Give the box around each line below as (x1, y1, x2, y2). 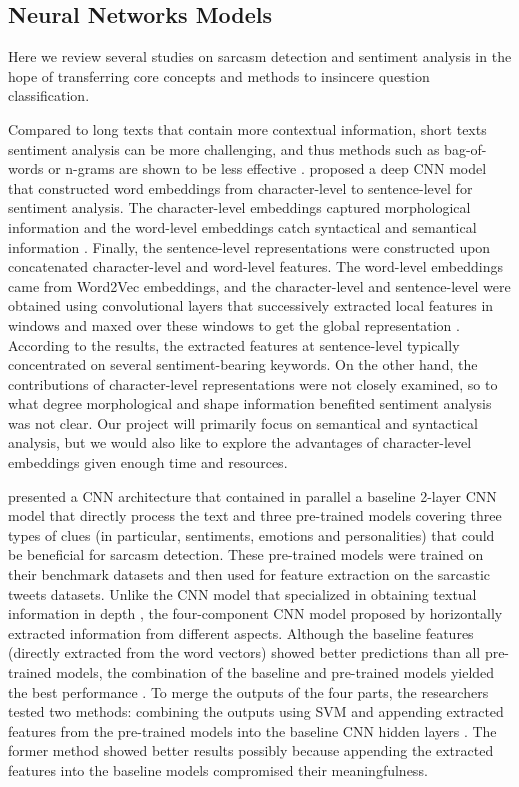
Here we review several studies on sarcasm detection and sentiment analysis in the (8, 46, 512, 67)
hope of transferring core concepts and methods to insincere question (8, 65, 430, 86)
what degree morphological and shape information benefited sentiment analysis (8, 393, 492, 414)
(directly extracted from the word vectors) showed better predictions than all (8, 642, 481, 663)
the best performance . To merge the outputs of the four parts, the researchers (8, 681, 489, 702)
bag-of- (444, 138, 487, 159)
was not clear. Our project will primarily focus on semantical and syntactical (8, 412, 478, 433)
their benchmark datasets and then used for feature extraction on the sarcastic (8, 564, 491, 585)
